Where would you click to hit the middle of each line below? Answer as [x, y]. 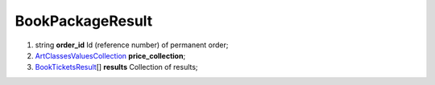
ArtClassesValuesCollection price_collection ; [110, 55]
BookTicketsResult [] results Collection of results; [116, 67]
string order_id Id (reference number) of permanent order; [132, 45]
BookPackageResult [84, 21]
